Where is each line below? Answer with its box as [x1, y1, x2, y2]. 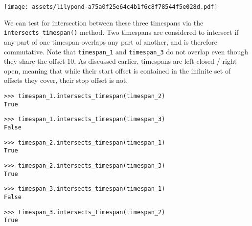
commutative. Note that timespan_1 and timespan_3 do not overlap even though [4, 46, 249, 56]
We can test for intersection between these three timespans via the [4, 17, 204, 27]
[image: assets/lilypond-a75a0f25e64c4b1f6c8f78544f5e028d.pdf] [4, 3, 218, 10]
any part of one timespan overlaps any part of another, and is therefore [4, 36, 218, 47]
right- [222, 56, 239, 66]
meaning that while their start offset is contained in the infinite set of [22, 65, 231, 75]
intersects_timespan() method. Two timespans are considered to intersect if [4, 27, 239, 37]
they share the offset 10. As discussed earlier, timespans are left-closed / [4, 56, 220, 66]
